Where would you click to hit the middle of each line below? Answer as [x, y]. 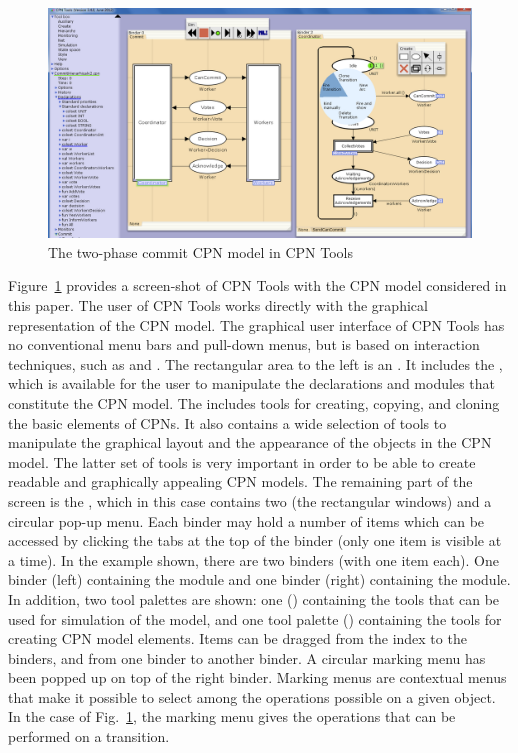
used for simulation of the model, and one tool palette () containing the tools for [255, 618]
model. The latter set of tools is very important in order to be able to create [242, 461]
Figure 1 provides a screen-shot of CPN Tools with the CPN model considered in [257, 285]
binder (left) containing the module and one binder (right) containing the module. [259, 579]
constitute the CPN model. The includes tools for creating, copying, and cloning [254, 402]
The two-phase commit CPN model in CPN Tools [201, 251]
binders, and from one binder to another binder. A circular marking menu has [247, 657]
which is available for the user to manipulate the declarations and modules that [251, 383]
